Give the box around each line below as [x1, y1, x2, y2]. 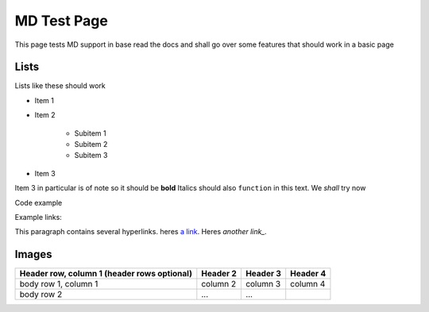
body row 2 [19, 289, 63, 300]
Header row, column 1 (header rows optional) [19, 268, 192, 279]
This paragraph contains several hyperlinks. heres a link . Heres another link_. [14, 227, 268, 237]
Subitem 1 [74, 128, 106, 138]
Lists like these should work [14, 81, 106, 91]
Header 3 [245, 268, 282, 279]
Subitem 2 [74, 140, 108, 149]
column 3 [245, 279, 281, 290]
